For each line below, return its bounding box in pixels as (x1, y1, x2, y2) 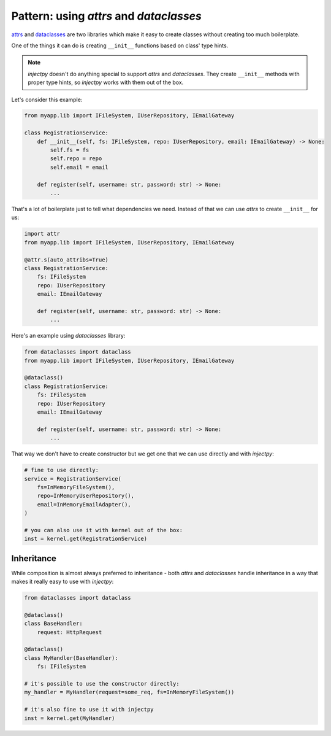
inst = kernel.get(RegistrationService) (24, 535, 147, 543)
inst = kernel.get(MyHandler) (24, 715, 115, 721)
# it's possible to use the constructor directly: (24, 680, 180, 688)
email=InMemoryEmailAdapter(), (37, 501, 131, 508)
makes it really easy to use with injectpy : (11, 578, 114, 586)
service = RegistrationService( (24, 475, 122, 482)
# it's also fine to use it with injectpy (24, 706, 154, 713)
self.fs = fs (50, 147, 89, 153)
